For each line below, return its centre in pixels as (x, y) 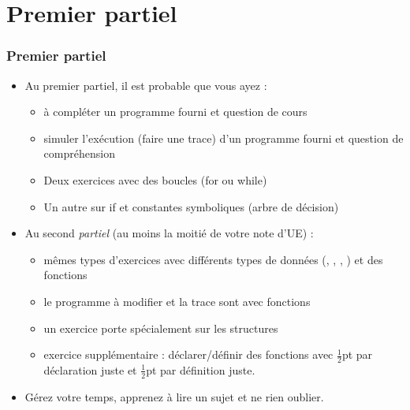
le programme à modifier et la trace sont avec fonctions (177, 301)
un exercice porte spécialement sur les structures (161, 328)
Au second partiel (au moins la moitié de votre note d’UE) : (169, 233)
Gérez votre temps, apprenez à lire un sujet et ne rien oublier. (174, 396)
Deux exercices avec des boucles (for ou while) (155, 179)
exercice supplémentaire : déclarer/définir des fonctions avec (188, 354)
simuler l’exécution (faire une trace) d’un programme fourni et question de (224, 138)
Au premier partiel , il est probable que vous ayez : (146, 85)
